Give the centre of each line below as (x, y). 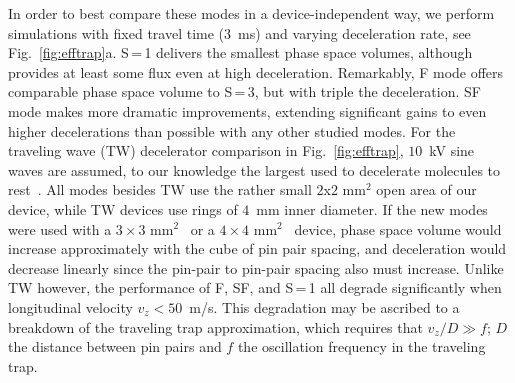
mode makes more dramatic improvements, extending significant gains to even (247, 110)
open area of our (426, 189)
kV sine (452, 150)
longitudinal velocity (70, 306)
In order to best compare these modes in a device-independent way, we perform (251, 13)
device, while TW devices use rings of (123, 208)
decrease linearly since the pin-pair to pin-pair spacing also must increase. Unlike (256, 267)
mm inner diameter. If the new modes (372, 208)
